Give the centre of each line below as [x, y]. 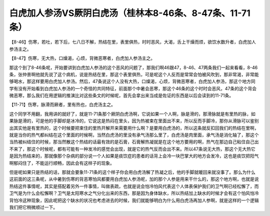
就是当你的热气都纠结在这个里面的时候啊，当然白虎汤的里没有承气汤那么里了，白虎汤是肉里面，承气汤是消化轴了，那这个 [134, 135]
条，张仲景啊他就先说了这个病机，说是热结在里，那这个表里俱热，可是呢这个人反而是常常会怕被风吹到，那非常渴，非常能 [134, 74]
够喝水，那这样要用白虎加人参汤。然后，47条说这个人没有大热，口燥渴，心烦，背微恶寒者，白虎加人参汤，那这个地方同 [132, 81]
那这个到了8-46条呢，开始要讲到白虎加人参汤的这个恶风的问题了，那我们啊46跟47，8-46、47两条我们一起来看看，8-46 [133, 67]
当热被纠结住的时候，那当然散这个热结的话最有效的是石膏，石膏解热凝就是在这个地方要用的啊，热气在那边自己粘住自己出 [134, 142]
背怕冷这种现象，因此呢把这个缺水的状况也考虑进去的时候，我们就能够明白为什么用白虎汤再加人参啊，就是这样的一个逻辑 [134, 200]
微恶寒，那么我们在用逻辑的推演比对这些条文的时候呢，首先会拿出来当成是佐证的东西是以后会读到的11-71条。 [121, 96]
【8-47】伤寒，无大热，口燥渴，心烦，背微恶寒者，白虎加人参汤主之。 [82, 58]
